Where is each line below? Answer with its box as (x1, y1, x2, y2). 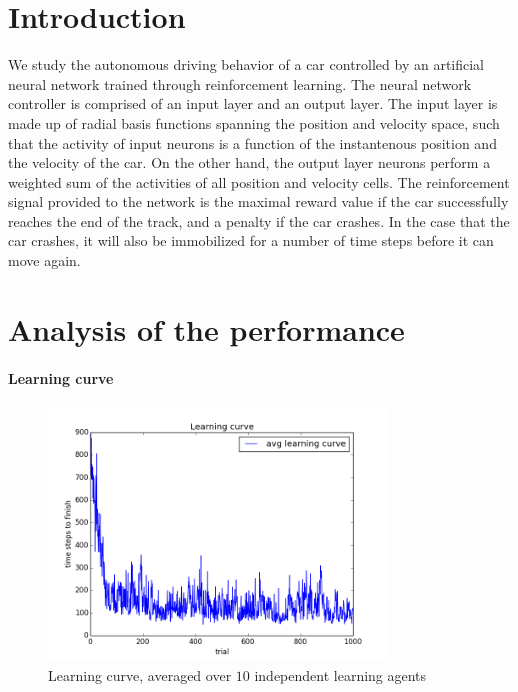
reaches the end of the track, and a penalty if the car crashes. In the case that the (8, 210, 510, 231)
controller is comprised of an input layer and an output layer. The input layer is (8, 93, 498, 114)
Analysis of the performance (8, 308, 405, 349)
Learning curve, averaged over (48, 664, 232, 685)
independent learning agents (254, 664, 427, 685)
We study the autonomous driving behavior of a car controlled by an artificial (8, 54, 485, 75)
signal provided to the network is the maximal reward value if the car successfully (8, 191, 509, 212)
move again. (8, 250, 81, 271)
